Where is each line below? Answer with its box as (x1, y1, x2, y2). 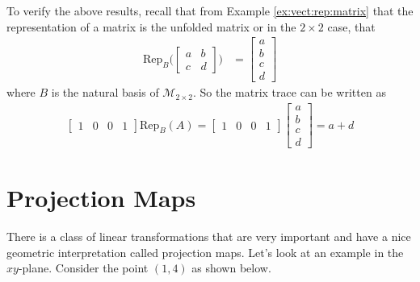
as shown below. (191, 259, 271, 276)
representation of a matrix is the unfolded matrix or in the (6, 18, 296, 35)
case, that (327, 18, 376, 35)
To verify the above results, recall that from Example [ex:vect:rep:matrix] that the (6, 2, 414, 19)
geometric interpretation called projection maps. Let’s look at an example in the (6, 243, 404, 260)
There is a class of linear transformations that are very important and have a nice (6, 228, 411, 245)
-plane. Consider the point (18, 259, 149, 276)
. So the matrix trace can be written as (192, 84, 386, 101)
